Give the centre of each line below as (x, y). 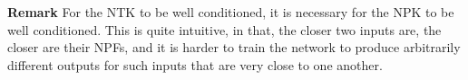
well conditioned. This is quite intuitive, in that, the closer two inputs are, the (224, 29)
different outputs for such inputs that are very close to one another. (195, 64)
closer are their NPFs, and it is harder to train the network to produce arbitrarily (234, 47)
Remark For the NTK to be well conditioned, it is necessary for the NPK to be (231, 12)
